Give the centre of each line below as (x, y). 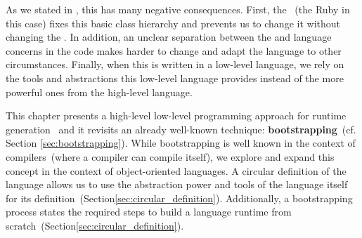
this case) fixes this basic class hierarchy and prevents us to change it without (173, 23)
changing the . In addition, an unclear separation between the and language (169, 37)
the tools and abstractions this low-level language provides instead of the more (175, 78)
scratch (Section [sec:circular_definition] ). (95, 225)
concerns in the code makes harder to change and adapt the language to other (174, 50)
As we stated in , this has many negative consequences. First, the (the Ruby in (178, 9)
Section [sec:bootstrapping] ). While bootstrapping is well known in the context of (181, 143)
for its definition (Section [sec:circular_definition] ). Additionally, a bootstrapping (179, 198)
